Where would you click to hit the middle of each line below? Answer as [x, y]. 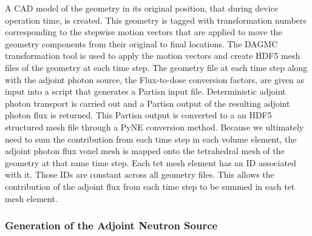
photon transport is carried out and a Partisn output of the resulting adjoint [148, 103]
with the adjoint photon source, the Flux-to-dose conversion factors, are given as [155, 79]
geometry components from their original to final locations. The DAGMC [141, 43]
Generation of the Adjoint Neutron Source [111, 225]
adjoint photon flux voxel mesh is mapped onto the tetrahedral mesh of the [145, 151]
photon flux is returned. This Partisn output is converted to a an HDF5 [138, 115]
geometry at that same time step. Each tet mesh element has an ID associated [151, 162]
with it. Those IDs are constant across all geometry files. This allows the [140, 174]
